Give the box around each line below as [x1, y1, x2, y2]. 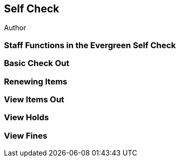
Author [4, 23, 26, 32]
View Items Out [4, 94, 65, 104]
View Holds [4, 112, 49, 123]
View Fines [4, 130, 48, 141]
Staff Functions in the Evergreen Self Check [4, 40, 176, 50]
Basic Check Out [4, 58, 70, 69]
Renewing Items [4, 76, 68, 86]
